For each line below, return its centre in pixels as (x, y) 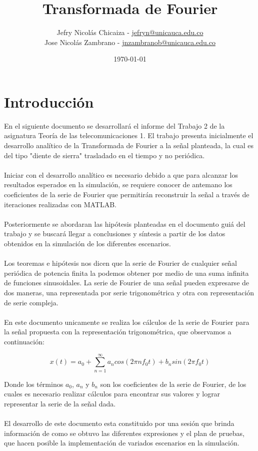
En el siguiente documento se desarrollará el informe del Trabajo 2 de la (114, 125)
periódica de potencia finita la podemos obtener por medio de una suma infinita (126, 273)
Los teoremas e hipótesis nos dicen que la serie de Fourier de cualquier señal (120, 263)
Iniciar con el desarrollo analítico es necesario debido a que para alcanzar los (121, 174)
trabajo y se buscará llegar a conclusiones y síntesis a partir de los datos (115, 234)
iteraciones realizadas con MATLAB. (60, 204)
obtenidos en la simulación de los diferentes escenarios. (87, 243)
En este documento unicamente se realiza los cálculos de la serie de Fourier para (127, 322)
